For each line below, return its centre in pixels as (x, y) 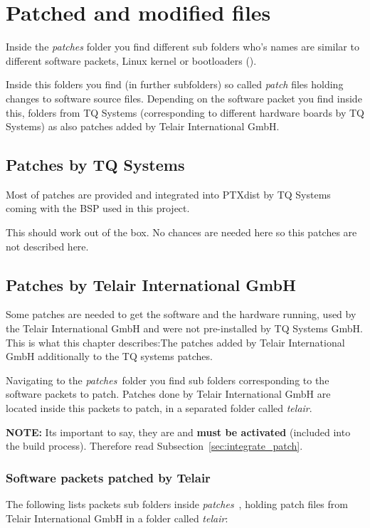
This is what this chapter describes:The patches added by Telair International (175, 342)
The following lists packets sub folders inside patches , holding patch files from (177, 504)
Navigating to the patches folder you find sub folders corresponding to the (168, 380)
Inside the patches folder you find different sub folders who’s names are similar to (183, 47)
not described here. (47, 246)
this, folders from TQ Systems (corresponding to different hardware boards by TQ (185, 112)
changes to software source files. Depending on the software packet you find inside (184, 98)
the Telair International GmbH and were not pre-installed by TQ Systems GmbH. (184, 328)
